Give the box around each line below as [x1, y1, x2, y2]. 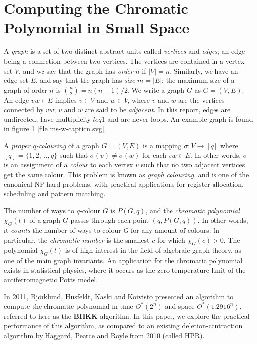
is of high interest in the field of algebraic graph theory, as [65, 245, 242, 255]
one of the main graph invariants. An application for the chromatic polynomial [4, 255, 243, 266]
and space [165, 301, 195, 311]
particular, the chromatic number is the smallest [4, 234, 150, 245]
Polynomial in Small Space [4, 17, 190, 38]
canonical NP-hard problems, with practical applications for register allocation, [4, 179, 244, 189]
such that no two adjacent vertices [141, 159, 245, 170]
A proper [4, 140, 31, 151]
